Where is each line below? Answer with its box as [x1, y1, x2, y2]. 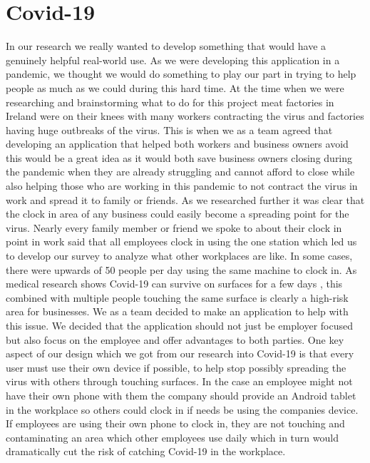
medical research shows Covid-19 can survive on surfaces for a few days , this [6, 276, 343, 291]
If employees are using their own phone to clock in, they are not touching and [6, 416, 345, 431]
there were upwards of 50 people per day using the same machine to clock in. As [6, 262, 357, 277]
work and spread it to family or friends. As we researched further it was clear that [6, 192, 365, 207]
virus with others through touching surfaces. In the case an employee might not [6, 374, 353, 389]
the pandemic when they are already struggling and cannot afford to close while [6, 164, 355, 179]
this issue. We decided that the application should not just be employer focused [6, 318, 354, 332]
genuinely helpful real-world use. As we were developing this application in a [6, 52, 340, 67]
